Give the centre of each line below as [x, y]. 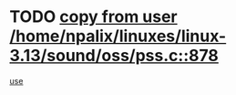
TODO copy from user [93, 17]
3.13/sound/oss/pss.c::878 [114, 56]
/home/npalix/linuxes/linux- [118, 36]
